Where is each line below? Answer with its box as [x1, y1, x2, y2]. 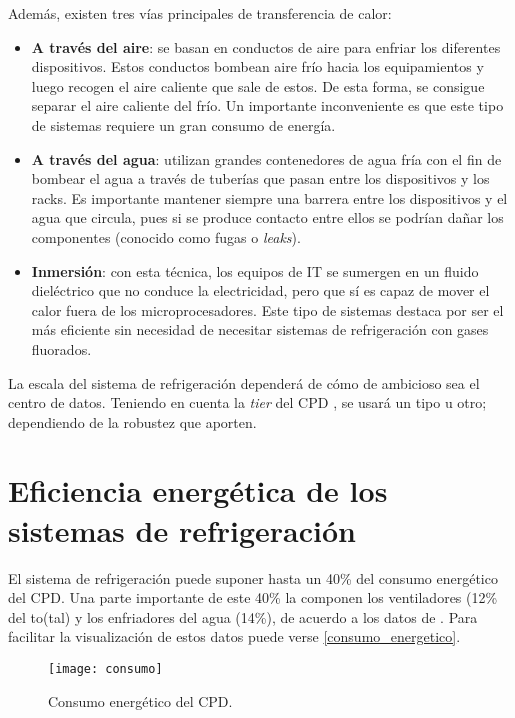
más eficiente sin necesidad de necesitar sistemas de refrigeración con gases [31, 319, 489, 340]
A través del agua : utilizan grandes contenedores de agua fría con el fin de [31, 148, 502, 169]
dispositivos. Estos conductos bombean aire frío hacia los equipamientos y [31, 56, 484, 77]
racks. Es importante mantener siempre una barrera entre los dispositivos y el [31, 187, 508, 208]
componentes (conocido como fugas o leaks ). [31, 226, 301, 247]
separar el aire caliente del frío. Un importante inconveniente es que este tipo [31, 95, 504, 116]
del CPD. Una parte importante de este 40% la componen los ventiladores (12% [8, 587, 498, 608]
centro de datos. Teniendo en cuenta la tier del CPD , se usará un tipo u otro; [8, 392, 487, 413]
